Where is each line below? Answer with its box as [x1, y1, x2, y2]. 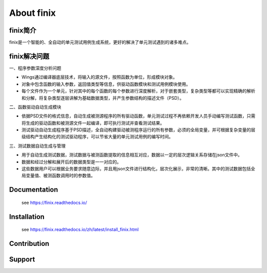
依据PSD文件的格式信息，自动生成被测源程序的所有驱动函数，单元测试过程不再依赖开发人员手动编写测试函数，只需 [21, 113, 256, 119]
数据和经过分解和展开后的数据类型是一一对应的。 [21, 158, 121, 165]
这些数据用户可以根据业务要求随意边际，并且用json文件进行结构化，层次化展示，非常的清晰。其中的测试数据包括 [21, 166, 251, 172]
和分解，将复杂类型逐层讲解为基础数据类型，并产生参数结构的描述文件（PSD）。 [21, 95, 184, 101]
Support [9, 255, 35, 264]
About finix [9, 7, 56, 18]
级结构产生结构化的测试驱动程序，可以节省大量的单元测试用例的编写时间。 [21, 134, 173, 140]
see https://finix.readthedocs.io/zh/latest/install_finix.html [21, 227, 139, 233]
